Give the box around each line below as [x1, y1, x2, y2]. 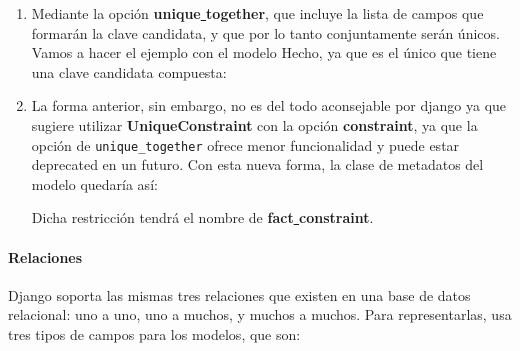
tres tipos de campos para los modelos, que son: [8, 323, 301, 344]
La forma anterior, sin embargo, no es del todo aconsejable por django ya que [31, 95, 507, 116]
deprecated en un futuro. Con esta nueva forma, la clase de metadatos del [31, 154, 484, 175]
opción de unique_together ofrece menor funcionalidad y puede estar [31, 134, 460, 155]
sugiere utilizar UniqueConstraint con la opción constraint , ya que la [31, 114, 478, 135]
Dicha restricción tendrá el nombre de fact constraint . [31, 207, 374, 228]
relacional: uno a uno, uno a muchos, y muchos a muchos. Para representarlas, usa [8, 304, 512, 325]
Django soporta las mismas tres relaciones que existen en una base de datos [8, 284, 471, 305]
